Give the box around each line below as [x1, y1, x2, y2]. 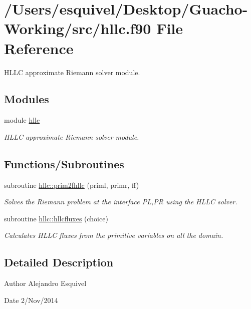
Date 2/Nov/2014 [4, 294, 58, 305]
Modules [4, 91, 49, 107]
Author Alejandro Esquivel [4, 278, 87, 288]
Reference [4, 38, 74, 58]
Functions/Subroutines [4, 156, 124, 171]
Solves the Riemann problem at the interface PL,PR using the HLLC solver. [4, 196, 237, 207]
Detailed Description [4, 254, 114, 270]
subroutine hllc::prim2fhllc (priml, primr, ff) [4, 179, 139, 190]
